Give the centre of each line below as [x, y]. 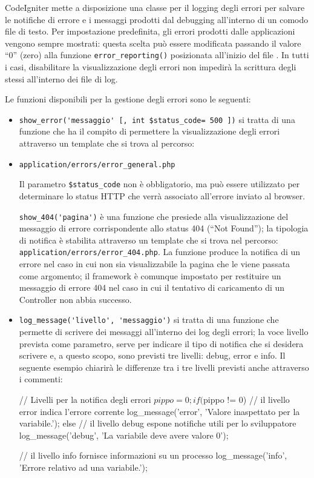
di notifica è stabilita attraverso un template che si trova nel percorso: [149, 240]
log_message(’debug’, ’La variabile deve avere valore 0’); [124, 435]
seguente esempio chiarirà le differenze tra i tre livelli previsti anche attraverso [164, 367]
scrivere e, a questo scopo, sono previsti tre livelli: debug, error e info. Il [152, 355]
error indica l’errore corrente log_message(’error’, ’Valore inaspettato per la [159, 411]
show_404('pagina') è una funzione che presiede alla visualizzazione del [154, 216]
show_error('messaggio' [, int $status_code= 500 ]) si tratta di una [157, 119]
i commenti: [41, 379]
